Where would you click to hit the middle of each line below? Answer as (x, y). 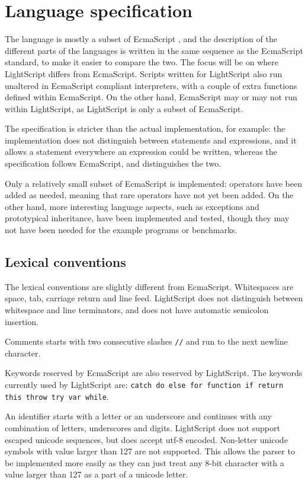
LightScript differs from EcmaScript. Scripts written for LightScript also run (144, 73)
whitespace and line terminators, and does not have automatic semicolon (137, 310)
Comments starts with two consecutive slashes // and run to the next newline (146, 341)
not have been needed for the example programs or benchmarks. (121, 230)
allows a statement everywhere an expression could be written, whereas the (141, 152)
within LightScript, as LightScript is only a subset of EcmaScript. (124, 108)
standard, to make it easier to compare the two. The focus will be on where (142, 62)
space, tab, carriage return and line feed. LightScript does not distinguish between (154, 298)
